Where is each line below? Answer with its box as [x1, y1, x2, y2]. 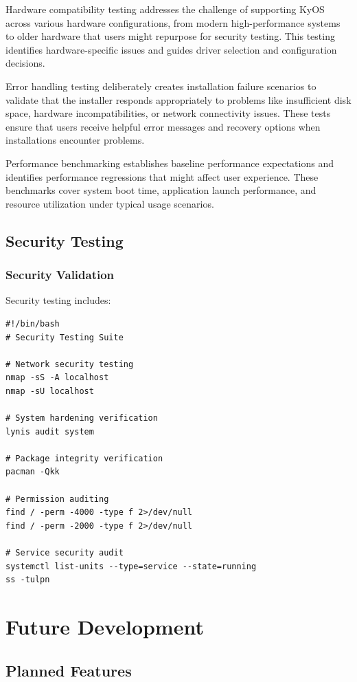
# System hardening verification [5, 413, 158, 423]
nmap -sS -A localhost [5, 373, 109, 383]
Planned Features [5, 659, 132, 681]
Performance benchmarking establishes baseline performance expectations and [5, 155, 334, 170]
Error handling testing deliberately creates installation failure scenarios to [5, 78, 316, 93]
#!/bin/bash [5, 318, 60, 329]
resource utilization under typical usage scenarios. [5, 196, 214, 210]
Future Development [5, 612, 204, 640]
